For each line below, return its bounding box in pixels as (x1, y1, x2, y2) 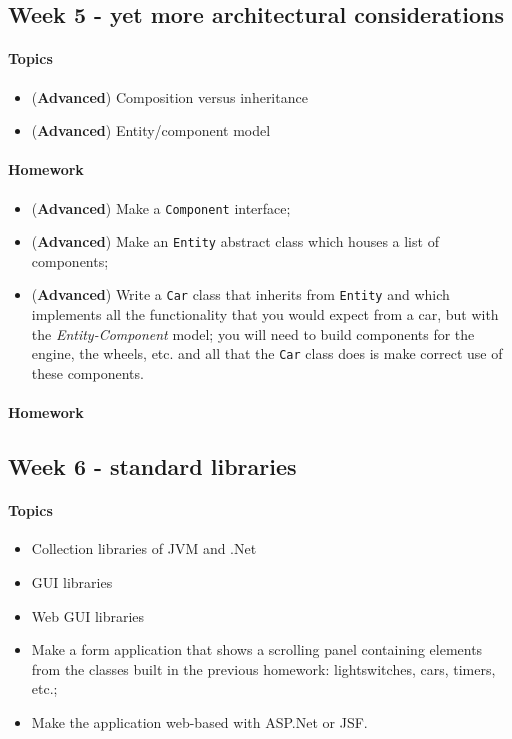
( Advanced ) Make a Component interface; (31, 197, 291, 218)
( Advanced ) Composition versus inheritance (31, 86, 308, 107)
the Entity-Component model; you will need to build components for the (31, 323, 475, 344)
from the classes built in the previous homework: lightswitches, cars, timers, (31, 658, 496, 679)
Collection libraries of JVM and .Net (31, 538, 257, 559)
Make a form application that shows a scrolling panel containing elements (31, 639, 483, 660)
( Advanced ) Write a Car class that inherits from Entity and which (31, 284, 450, 305)
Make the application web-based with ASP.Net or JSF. (31, 711, 368, 732)
